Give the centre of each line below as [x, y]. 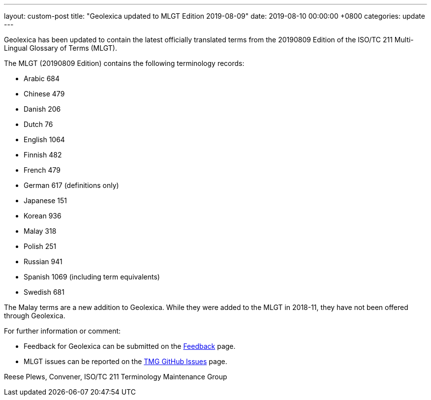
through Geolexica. [35, 316]
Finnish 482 [43, 155]
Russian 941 [43, 262]
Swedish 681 [44, 292]
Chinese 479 [44, 94]
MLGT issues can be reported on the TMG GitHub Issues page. [125, 361]
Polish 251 [40, 246]
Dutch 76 [38, 124]
